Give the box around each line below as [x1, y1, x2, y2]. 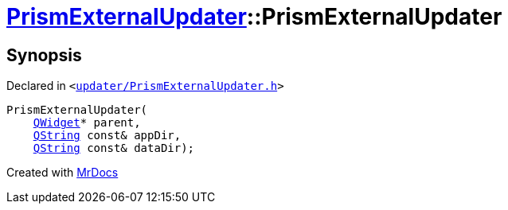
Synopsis [6, 45, 82, 65]
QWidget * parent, [33, 116, 141, 130]
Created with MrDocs [6, 165, 119, 180]
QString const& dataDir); [33, 142, 195, 155]
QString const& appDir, [33, 129, 182, 142]
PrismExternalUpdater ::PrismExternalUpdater [6, 3, 502, 30]
